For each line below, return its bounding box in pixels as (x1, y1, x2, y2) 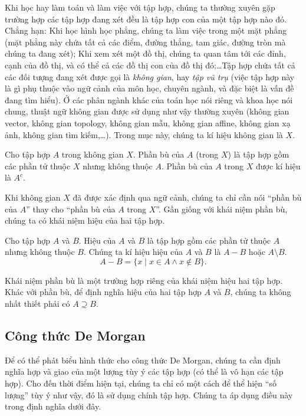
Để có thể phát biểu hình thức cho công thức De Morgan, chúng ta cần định (5, 353, 281, 366)
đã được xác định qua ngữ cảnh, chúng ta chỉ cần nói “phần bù (73, 191, 302, 203)
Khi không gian (5, 191, 61, 203)
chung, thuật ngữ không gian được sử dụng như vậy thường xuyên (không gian (5, 105, 289, 117)
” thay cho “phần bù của (26, 202, 116, 215)
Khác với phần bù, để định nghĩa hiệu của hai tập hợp (5, 286, 202, 298)
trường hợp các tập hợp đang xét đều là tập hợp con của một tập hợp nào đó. (5, 12, 287, 25)
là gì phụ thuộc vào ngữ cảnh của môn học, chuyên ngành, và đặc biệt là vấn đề (5, 82, 294, 94)
